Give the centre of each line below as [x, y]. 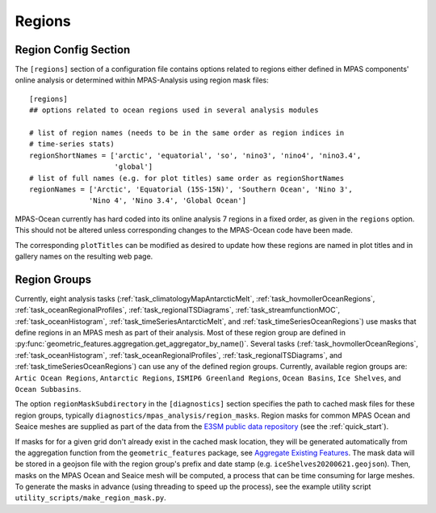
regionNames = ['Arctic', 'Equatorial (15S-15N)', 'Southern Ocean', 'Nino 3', [191, 189]
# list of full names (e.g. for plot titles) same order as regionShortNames [187, 178]
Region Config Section [73, 50]
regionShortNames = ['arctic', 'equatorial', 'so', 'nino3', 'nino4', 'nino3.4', [195, 155]
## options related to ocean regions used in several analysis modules [174, 110]
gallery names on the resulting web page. [84, 256]
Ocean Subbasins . [48, 389]
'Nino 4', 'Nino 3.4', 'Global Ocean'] [168, 201]
